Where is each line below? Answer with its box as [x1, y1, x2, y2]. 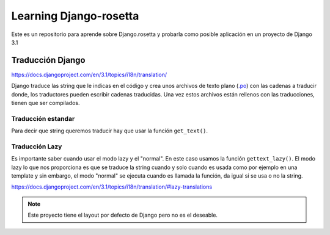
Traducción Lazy [11, 142, 62, 151]
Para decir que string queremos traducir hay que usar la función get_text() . [11, 127, 208, 134]
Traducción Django [11, 55, 86, 65]
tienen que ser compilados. [11, 99, 80, 107]
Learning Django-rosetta [11, 9, 139, 23]
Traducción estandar [11, 114, 75, 123]
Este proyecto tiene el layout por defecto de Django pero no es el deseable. [28, 211, 218, 219]
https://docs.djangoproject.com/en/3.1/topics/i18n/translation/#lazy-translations [11, 183, 213, 190]
